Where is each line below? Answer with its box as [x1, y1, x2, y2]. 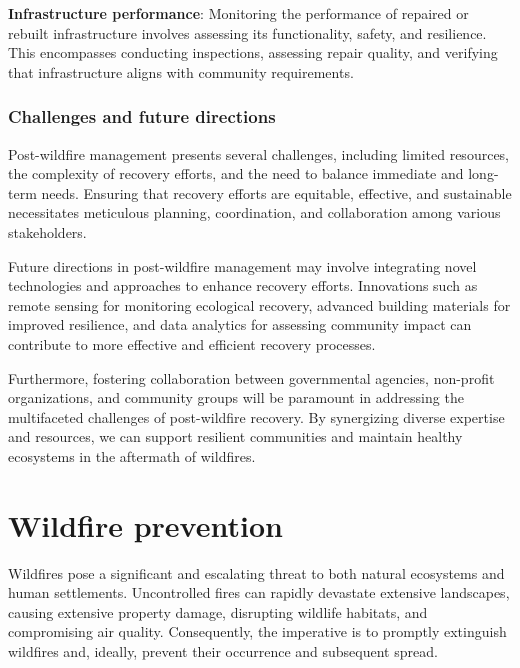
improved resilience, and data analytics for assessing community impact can [8, 314, 472, 335]
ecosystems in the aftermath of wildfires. [8, 445, 256, 466]
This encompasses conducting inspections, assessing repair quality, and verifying [8, 42, 498, 63]
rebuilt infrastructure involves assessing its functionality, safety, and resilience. [8, 22, 487, 43]
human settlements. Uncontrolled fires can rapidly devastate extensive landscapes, [8, 582, 510, 603]
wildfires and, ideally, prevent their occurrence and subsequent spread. [8, 641, 438, 661]
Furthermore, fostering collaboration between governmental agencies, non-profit [8, 367, 495, 388]
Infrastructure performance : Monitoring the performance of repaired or [8, 3, 469, 23]
